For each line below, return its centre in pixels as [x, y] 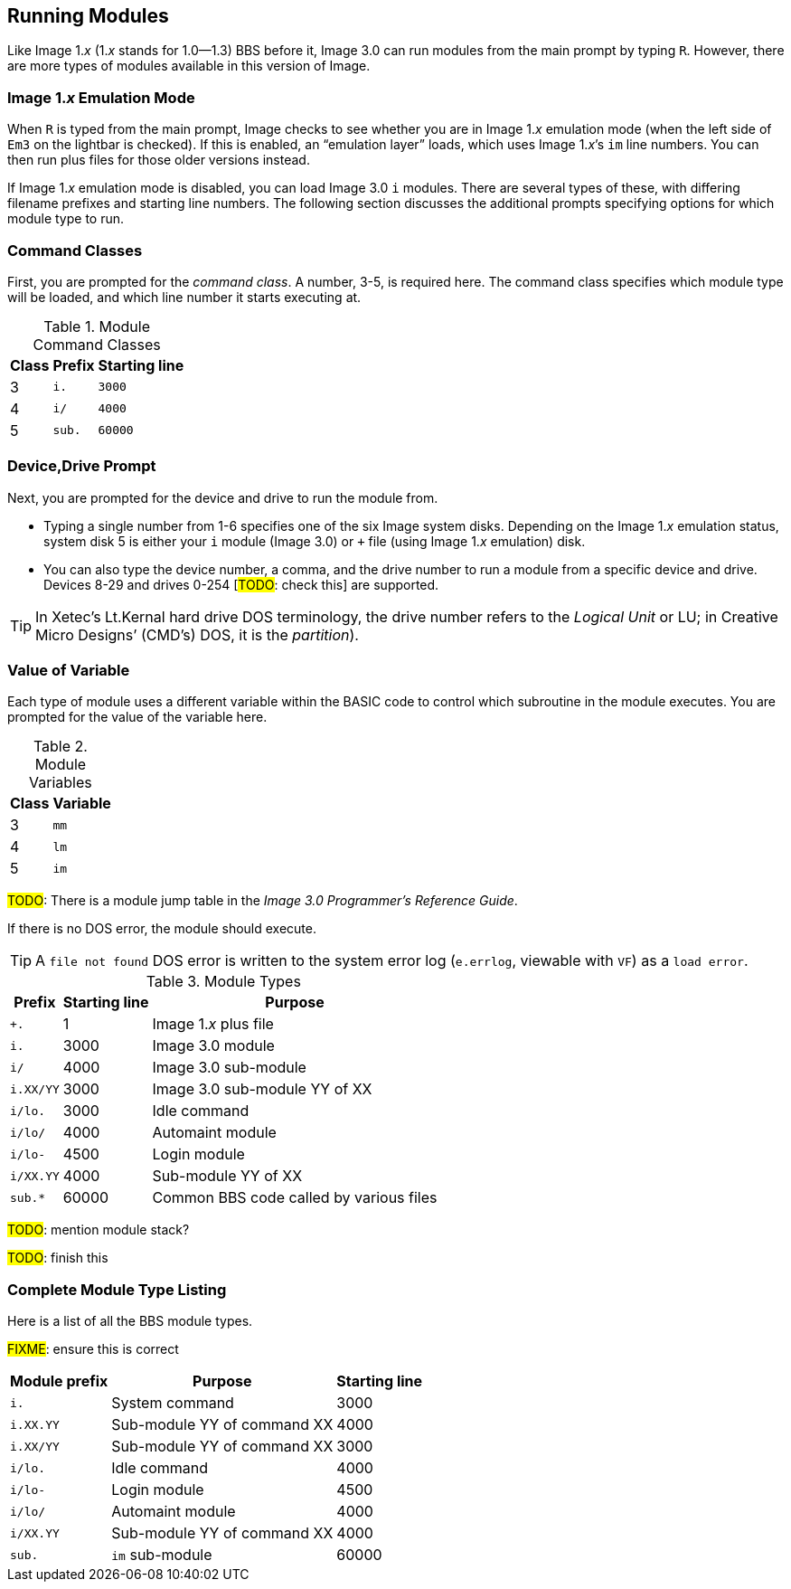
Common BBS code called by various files [295, 1198]
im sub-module [162, 1555]
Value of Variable [69, 671]
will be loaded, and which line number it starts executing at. [184, 297]
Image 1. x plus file [213, 1024]
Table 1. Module [97, 326]
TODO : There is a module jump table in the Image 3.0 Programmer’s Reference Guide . [263, 901]
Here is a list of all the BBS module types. [130, 1321]
